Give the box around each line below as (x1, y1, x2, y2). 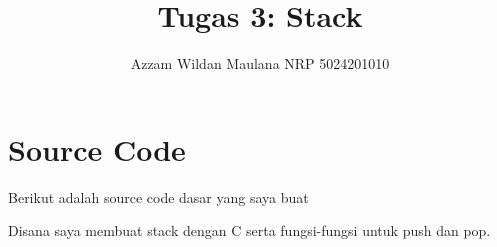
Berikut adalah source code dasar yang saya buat (8, 186, 309, 207)
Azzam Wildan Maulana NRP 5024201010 (130, 53, 390, 74)
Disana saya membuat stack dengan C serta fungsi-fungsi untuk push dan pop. (8, 220, 491, 241)
